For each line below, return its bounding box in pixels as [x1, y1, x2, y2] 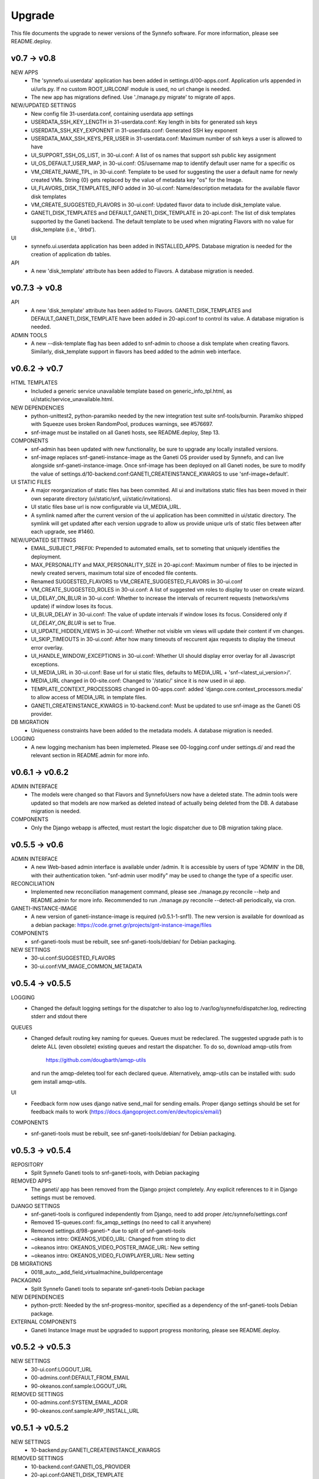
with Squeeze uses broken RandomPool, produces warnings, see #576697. [31, 421, 213, 428]
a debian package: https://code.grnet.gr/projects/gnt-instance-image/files [31, 921, 212, 928]
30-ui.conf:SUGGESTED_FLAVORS [31, 954, 115, 961]
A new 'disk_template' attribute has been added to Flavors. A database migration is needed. [31, 267, 254, 275]
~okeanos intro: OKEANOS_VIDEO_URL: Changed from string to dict [31, 1235, 196, 1242]
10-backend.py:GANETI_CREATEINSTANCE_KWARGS [31, 1446, 161, 1454]
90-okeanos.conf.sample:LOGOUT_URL [31, 1382, 127, 1390]
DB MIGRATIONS [11, 1260, 53, 1267]
